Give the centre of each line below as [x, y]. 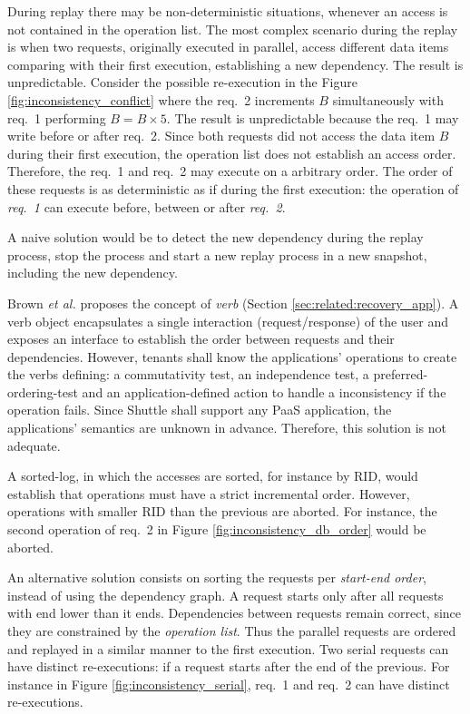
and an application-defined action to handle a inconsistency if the [264, 391]
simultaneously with [388, 99]
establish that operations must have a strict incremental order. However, [209, 493]
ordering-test [43, 391]
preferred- [401, 374]
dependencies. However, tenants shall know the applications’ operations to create [232, 356]
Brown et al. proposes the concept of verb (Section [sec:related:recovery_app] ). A [233, 303]
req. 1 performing [57, 117]
